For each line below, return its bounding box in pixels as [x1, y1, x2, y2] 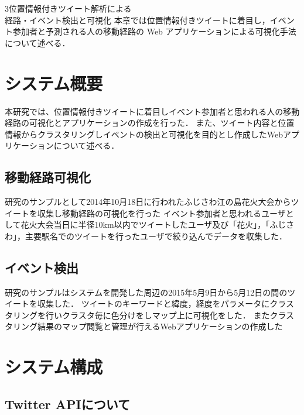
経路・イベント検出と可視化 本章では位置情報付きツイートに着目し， [5, 13, 270, 26]
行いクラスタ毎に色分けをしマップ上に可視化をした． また [45, 308, 270, 321]
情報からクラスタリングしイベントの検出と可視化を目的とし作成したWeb [5, 128, 283, 140]
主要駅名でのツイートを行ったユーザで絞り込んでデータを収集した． [25, 229, 288, 242]
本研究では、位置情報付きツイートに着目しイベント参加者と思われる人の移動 [5, 105, 300, 117]
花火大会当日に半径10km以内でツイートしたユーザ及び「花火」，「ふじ [21, 218, 286, 231]
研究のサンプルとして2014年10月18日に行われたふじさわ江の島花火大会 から [5, 196, 291, 208]
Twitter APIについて [5, 395, 131, 413]
